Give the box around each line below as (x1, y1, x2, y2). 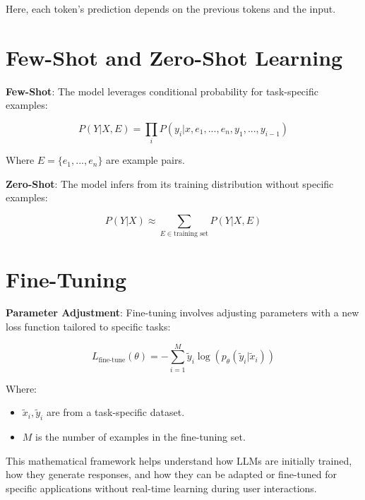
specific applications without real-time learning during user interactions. (6, 480, 317, 495)
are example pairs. (106, 153, 185, 167)
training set (174, 230, 209, 238)
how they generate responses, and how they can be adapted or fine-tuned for (6, 467, 337, 482)
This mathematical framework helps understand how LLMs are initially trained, (6, 453, 352, 468)
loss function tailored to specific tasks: (6, 319, 171, 334)
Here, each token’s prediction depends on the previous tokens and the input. (6, 1, 336, 16)
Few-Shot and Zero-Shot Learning (6, 42, 343, 71)
